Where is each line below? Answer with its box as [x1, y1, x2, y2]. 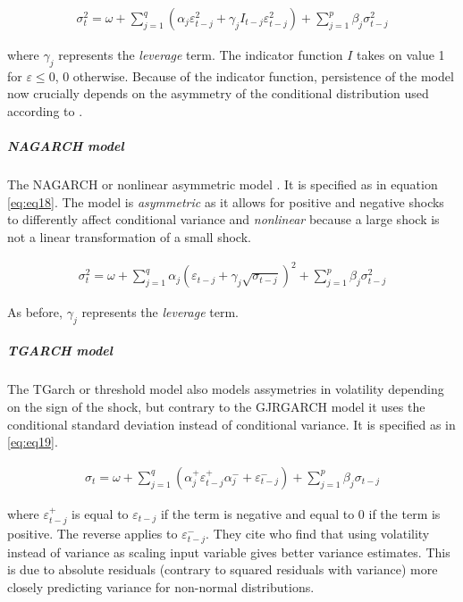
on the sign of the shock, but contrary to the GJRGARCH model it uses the [7, 397, 425, 416]
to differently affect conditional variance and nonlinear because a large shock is [7, 210, 440, 229]
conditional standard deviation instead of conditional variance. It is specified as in [7, 414, 456, 433]
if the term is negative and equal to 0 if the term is [160, 504, 441, 523]
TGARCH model [7, 341, 113, 360]
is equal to [72, 504, 129, 523]
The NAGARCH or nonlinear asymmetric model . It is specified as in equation [7, 175, 438, 194]
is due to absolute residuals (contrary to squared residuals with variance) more [7, 560, 438, 579]
